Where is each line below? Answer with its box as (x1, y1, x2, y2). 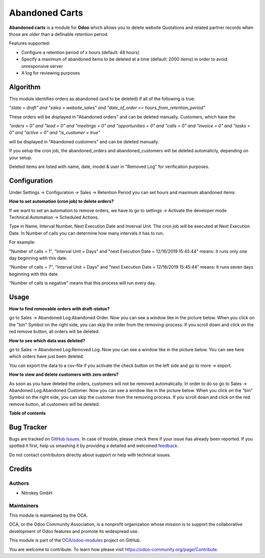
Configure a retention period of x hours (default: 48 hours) (21, 49, 140, 55)
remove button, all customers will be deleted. (9, 401, 100, 407)
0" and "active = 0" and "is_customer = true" (9, 130, 101, 136)
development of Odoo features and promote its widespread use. (9, 528, 139, 534)
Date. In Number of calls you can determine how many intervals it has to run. (9, 230, 164, 236)
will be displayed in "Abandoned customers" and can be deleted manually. (9, 139, 159, 144)
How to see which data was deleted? (9, 337, 85, 343)
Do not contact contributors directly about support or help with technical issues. (9, 452, 171, 458)
